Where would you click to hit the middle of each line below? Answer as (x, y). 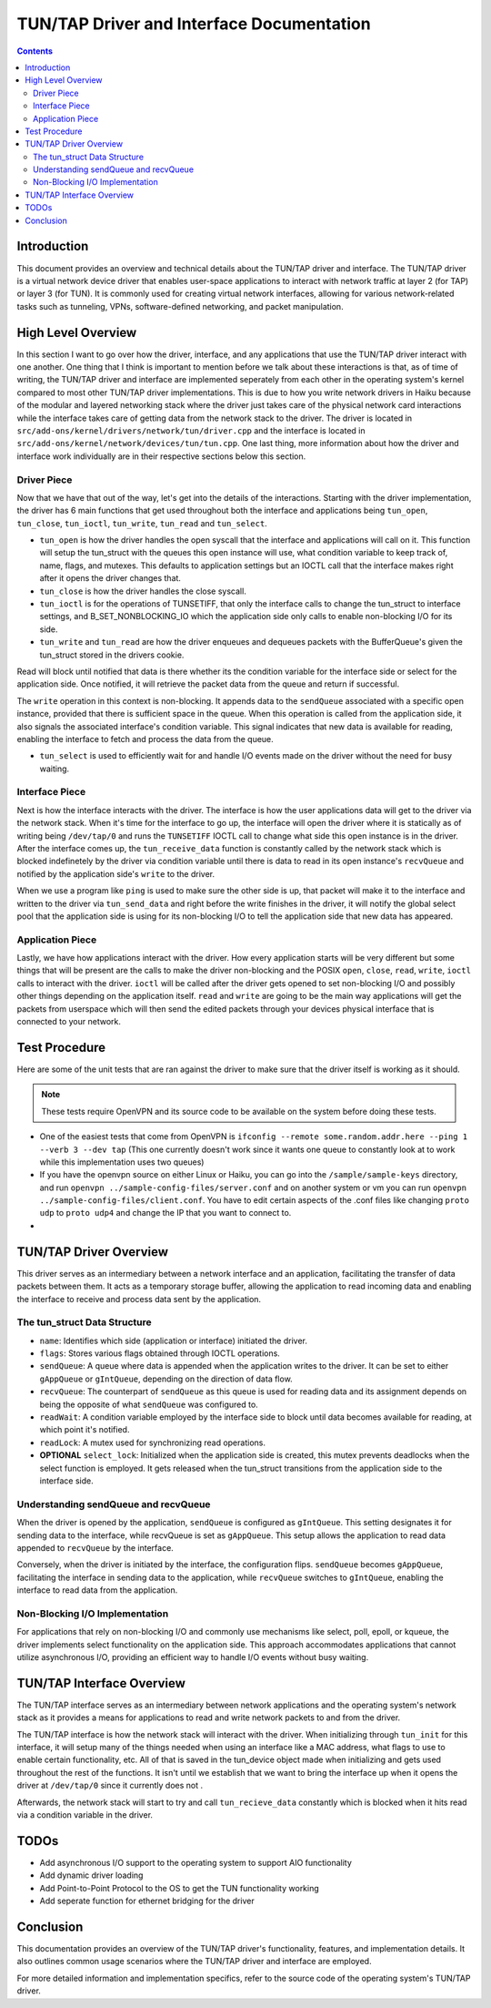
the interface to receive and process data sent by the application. (139, 1299)
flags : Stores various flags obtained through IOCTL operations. (160, 1353)
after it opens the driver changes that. (110, 578)
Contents (35, 51)
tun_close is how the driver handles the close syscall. (143, 591)
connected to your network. (69, 1022)
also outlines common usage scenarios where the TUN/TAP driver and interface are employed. (194, 1962)
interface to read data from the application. (97, 1590)
